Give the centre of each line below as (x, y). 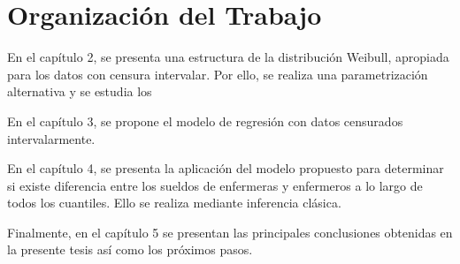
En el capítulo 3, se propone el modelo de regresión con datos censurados (205, 121)
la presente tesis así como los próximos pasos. (130, 249)
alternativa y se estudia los (80, 91)
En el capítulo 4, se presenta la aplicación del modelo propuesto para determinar (226, 168)
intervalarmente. (51, 138)
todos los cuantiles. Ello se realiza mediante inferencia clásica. (174, 203)
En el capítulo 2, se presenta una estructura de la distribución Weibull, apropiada (228, 57)
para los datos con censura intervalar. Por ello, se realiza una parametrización (218, 74)
